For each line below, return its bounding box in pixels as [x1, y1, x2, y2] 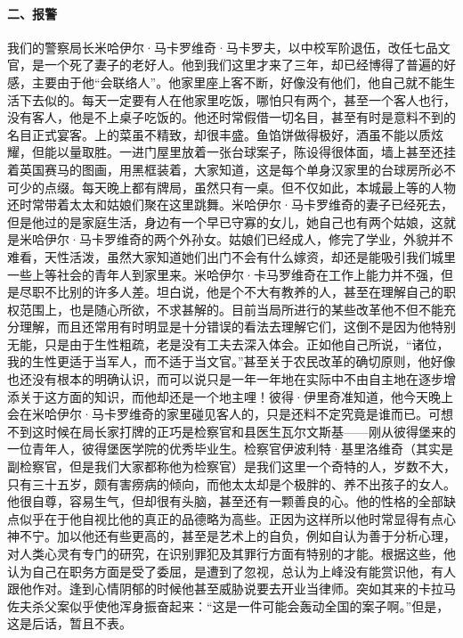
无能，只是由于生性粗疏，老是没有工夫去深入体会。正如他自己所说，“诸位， [7, 334, 450, 353]
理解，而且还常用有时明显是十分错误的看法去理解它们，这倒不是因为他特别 [19, 317, 456, 336]
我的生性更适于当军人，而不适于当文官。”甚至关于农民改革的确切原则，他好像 [7, 352, 456, 371]
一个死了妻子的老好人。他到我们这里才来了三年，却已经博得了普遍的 [44, 55, 443, 74]
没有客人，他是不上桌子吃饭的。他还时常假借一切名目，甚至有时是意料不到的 [7, 108, 456, 127]
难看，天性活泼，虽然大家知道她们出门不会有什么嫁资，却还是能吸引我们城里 [7, 247, 456, 266]
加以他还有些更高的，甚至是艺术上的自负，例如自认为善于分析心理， [56, 527, 456, 545]
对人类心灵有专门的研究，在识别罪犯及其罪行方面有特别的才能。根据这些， [7, 544, 443, 563]
